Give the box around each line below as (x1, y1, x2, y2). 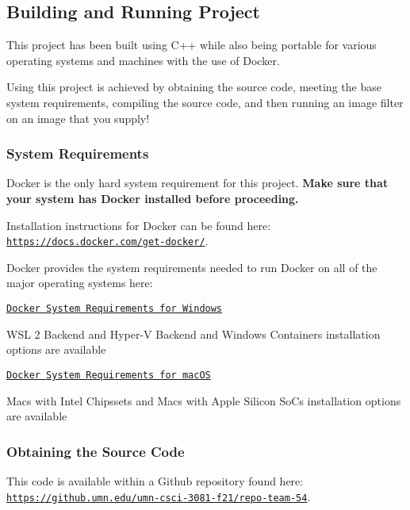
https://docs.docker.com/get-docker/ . (6, 232, 209, 249)
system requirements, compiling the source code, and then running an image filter (6, 94, 404, 110)
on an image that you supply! (6, 109, 150, 126)
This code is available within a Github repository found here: (6, 472, 304, 489)
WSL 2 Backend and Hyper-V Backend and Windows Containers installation (6, 325, 381, 342)
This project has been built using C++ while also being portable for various (6, 36, 377, 53)
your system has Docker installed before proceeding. (6, 190, 299, 206)
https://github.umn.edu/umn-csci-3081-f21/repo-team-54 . (6, 488, 311, 504)
